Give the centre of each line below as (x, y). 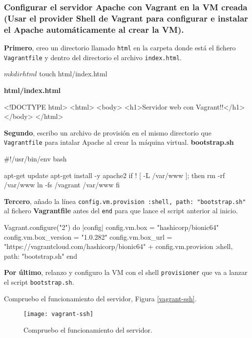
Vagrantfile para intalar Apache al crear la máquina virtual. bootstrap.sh (119, 142)
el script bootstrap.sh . (39, 282)
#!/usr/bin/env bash (35, 158)
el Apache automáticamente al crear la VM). (94, 29)
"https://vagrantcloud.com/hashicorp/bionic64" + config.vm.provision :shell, (118, 246)
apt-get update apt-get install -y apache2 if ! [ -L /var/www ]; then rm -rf (115, 175)
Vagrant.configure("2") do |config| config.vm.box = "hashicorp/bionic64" (112, 227)
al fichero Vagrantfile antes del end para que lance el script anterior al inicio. (121, 211)
